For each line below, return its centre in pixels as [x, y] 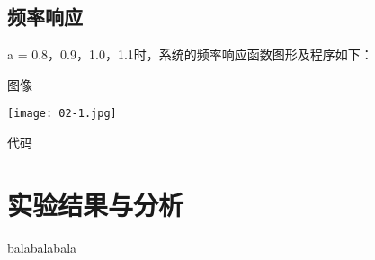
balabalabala [42, 247]
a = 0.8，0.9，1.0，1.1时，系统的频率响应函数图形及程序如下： [190, 54]
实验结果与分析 [96, 204]
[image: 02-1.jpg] [62, 114]
